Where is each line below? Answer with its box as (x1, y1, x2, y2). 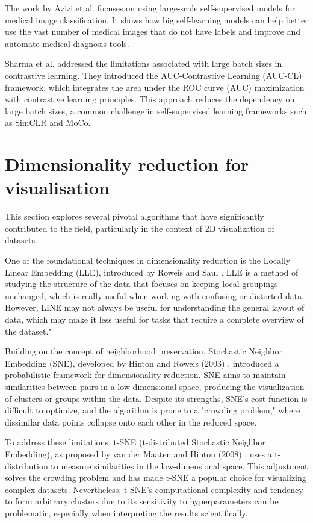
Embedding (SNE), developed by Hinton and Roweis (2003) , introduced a (5, 356, 279, 369)
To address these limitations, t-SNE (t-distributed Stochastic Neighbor (5, 436, 265, 448)
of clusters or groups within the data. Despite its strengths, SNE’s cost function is (5, 392, 308, 404)
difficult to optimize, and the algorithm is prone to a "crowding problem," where (5, 404, 300, 416)
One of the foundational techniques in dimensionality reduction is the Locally (5, 254, 291, 267)
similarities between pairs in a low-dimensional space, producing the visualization (5, 380, 305, 392)
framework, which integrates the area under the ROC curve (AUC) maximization (5, 81, 305, 93)
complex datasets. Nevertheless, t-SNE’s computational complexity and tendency (5, 483, 303, 495)
